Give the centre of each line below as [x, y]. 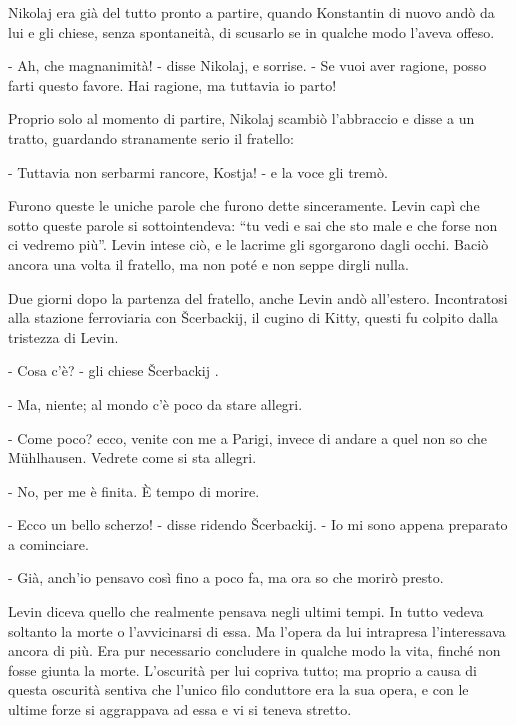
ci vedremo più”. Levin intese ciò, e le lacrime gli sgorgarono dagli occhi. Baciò [248, 244]
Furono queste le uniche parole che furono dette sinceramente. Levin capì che [244, 205]
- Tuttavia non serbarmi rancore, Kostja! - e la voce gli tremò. [198, 171]
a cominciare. [48, 543]
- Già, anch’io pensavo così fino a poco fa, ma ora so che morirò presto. [226, 577]
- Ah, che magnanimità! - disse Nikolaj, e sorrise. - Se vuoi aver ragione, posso [247, 65]
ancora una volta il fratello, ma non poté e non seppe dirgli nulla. [208, 263]
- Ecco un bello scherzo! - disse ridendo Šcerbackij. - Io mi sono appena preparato [258, 524]
